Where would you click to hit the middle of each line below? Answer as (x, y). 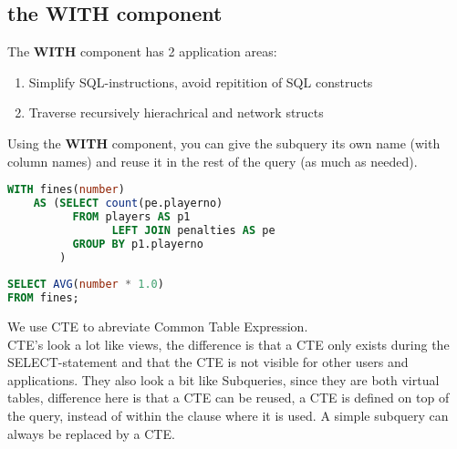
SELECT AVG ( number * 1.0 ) (86, 285)
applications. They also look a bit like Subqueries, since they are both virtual (223, 379)
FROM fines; (43, 298)
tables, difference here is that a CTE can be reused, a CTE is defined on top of (228, 398)
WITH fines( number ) (66, 190)
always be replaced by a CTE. (91, 433)
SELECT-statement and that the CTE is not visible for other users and (208, 362)
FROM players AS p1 (131, 216)
